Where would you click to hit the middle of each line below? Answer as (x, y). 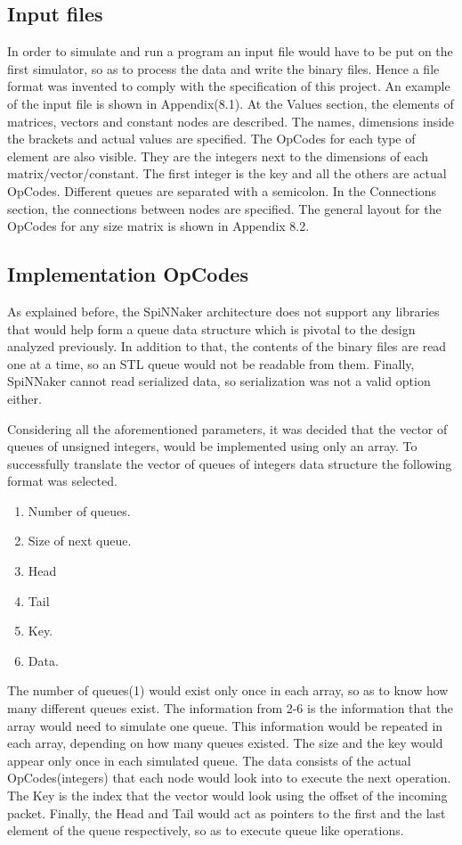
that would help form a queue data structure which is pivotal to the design (211, 328)
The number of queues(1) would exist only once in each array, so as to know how (228, 690)
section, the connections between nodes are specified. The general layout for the (224, 208)
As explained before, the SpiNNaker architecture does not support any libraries (223, 311)
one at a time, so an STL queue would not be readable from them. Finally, (211, 363)
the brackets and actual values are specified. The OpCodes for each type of (211, 139)
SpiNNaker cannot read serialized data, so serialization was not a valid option (219, 381)
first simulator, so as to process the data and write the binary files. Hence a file (223, 68)
